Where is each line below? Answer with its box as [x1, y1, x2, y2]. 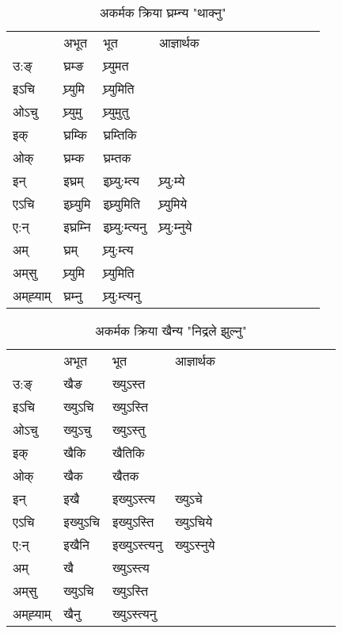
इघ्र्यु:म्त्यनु [103, 217, 146, 236]
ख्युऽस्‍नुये [175, 535, 215, 554]
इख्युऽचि [63, 512, 100, 531]
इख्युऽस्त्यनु [112, 535, 163, 554]
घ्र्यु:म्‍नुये [158, 217, 192, 236]
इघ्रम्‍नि [63, 217, 91, 236]
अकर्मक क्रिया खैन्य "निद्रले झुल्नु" [95, 321, 247, 340]
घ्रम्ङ [63, 56, 84, 75]
